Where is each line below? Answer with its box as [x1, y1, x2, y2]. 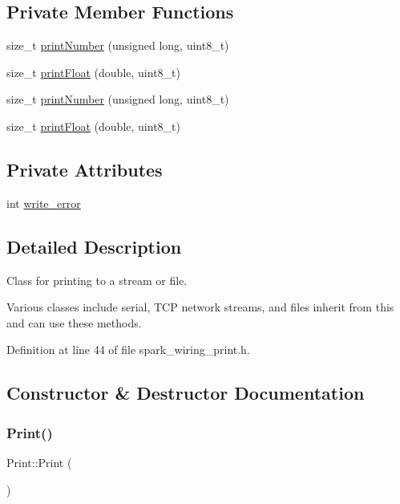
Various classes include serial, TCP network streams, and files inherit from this [6, 299, 394, 315]
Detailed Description [6, 234, 182, 258]
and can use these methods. [6, 314, 142, 331]
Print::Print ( [6, 453, 72, 470]
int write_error [6, 194, 81, 211]
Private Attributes [6, 156, 163, 181]
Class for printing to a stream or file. [6, 271, 188, 288]
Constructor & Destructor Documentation [6, 380, 365, 405]
